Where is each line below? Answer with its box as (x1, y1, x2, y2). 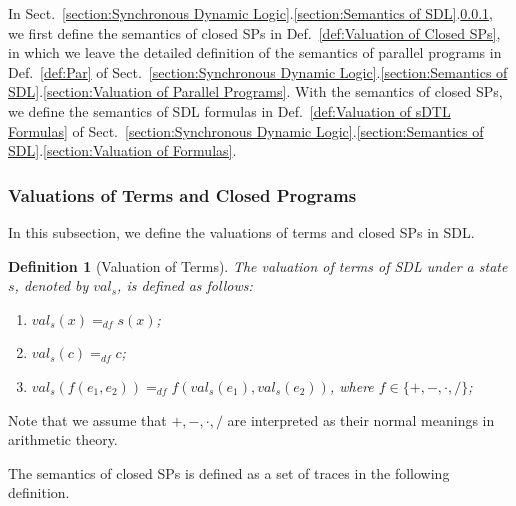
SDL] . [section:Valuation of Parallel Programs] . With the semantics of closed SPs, (8, 81, 503, 102)
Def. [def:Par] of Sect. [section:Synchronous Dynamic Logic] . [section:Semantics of (8, 61, 508, 82)
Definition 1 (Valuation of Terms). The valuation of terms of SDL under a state (8, 255, 508, 276)
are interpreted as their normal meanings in (227, 409, 495, 430)
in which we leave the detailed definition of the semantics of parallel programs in (8, 42, 502, 63)
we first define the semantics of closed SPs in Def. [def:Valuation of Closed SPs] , (8, 22, 501, 43)
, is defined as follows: (117, 275, 253, 296)
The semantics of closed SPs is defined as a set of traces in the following (8, 462, 450, 483)
